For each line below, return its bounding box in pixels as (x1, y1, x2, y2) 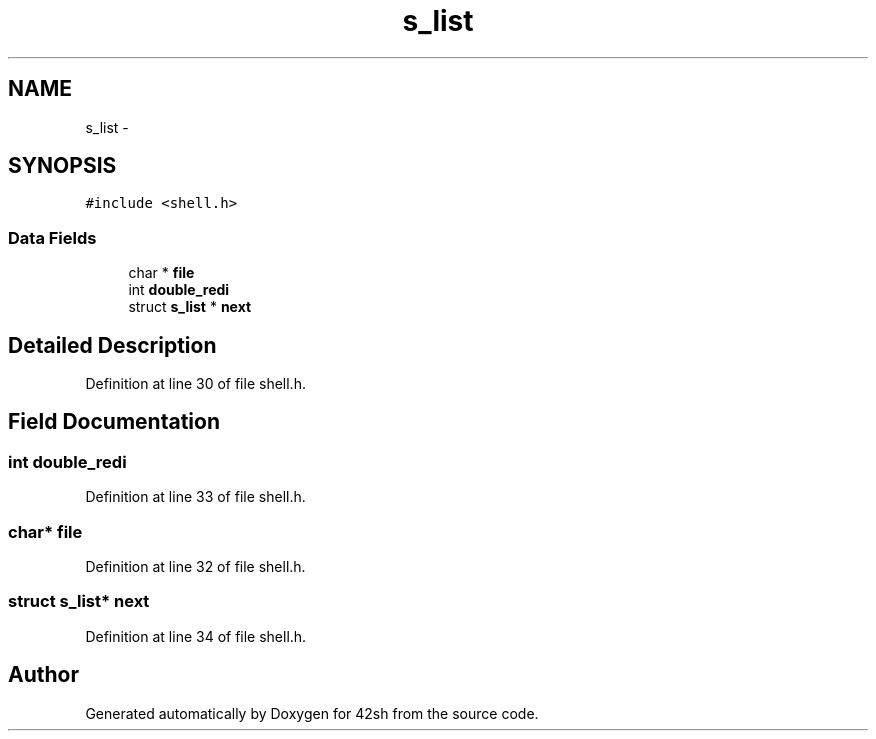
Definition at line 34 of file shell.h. (85, 627, 307, 645)
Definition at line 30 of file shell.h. (85, 375, 306, 393)
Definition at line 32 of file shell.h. (85, 558, 306, 575)
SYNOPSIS (8, 153, 117, 179)
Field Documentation (8, 409, 220, 435)
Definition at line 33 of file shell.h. (85, 488, 306, 506)
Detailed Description (8, 332, 217, 358)
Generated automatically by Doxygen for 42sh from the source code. (85, 704, 539, 722)
